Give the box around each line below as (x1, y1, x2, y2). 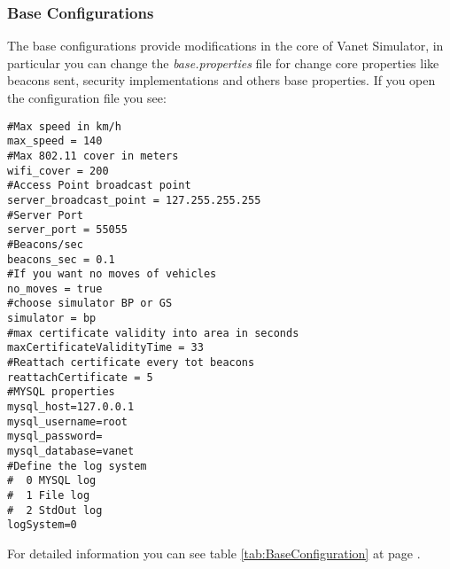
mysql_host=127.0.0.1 (7, 401, 135, 414)
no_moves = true (7, 282, 103, 295)
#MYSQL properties (7, 386, 115, 399)
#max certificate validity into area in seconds (7, 326, 299, 339)
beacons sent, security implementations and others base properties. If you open (7, 71, 436, 90)
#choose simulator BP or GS (7, 297, 173, 310)
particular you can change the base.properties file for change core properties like (7, 53, 439, 72)
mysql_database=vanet (7, 445, 135, 458)
